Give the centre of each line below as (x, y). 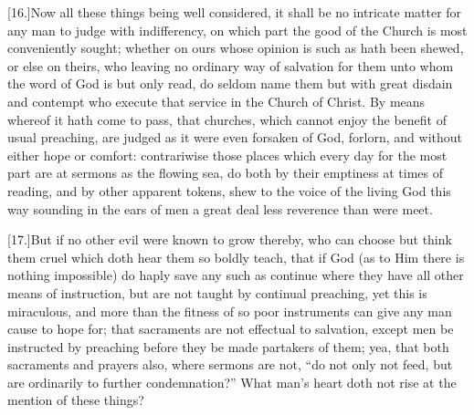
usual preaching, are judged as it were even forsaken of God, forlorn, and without (235, 137)
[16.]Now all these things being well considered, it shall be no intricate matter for (235, 12)
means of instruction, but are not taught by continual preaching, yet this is (217, 292)
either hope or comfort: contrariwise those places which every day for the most (227, 155)
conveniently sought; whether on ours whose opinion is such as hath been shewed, (236, 48)
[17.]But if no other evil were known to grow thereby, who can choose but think (230, 239)
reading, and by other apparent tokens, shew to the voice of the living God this (229, 190)
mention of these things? (76, 400)
